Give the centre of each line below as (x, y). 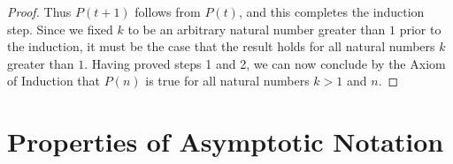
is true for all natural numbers (227, 81)
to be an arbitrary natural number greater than (257, 29)
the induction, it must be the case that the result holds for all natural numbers (221, 46)
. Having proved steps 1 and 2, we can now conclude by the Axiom (265, 63)
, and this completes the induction (331, 11)
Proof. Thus (39, 11)
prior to (420, 29)
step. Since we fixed (60, 29)
